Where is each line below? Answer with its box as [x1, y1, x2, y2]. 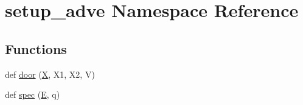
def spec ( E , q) [5, 88, 60, 101]
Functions [5, 39, 67, 58]
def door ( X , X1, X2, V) [5, 67, 95, 80]
